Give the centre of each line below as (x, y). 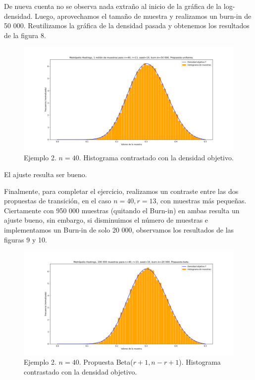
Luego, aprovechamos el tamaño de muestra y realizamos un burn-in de (143, 16)
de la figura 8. (25, 35)
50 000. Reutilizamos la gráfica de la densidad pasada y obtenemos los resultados (127, 25)
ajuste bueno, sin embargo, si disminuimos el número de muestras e (106, 220)
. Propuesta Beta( (106, 362)
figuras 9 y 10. (25, 239)
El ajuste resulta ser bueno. (46, 174)
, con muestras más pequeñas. (201, 201)
